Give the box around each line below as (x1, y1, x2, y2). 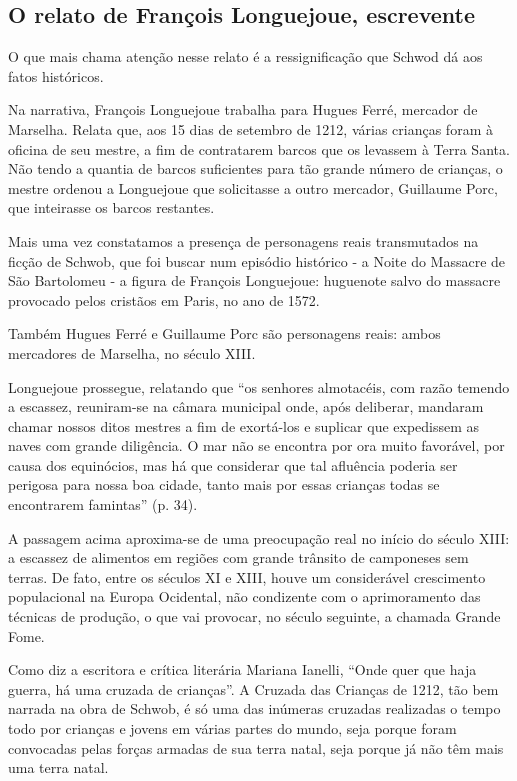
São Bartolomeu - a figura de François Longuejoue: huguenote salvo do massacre (8, 270, 501, 291)
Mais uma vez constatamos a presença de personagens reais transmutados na (8, 230, 479, 251)
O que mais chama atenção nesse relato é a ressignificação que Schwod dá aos (8, 46, 483, 67)
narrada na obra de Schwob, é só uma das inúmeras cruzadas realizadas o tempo (8, 698, 501, 719)
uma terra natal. (8, 757, 109, 778)
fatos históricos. (8, 65, 104, 86)
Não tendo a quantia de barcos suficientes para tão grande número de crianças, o (8, 158, 503, 179)
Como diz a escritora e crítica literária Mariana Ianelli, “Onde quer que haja (8, 659, 477, 680)
